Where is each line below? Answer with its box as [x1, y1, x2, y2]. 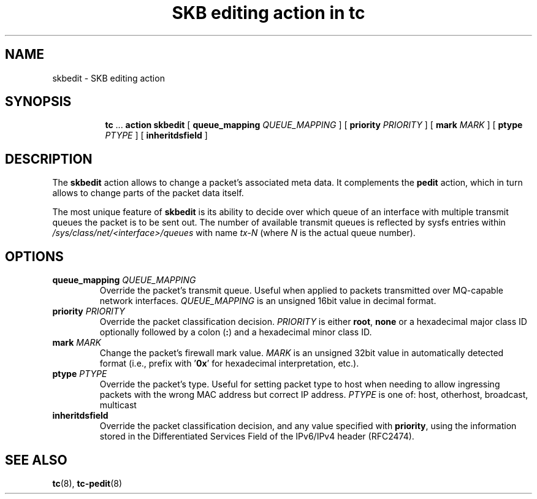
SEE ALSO [5, 452, 67, 468]
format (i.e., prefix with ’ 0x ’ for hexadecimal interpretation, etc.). [99, 358, 359, 369]
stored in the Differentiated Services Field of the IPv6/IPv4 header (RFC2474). [99, 431, 414, 442]
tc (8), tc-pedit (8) [52, 478, 123, 489]
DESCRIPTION [5, 151, 93, 167]
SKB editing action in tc [172, 2, 365, 23]
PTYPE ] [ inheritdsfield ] [105, 130, 208, 141]
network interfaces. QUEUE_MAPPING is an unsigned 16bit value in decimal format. [99, 295, 436, 307]
